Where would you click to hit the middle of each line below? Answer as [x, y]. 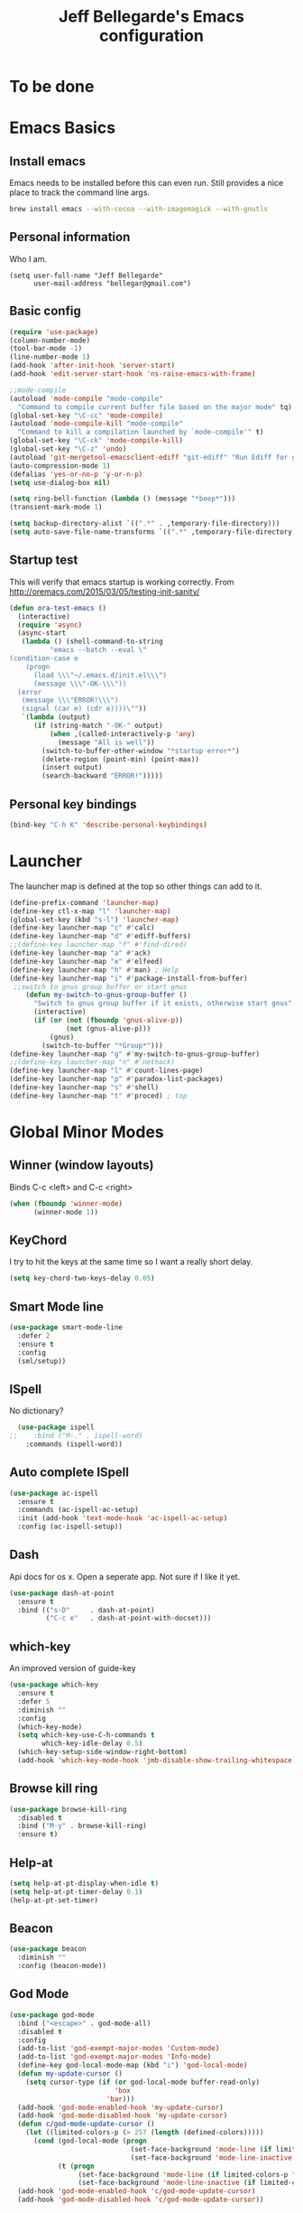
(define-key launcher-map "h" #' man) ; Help [94, 970]
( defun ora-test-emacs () [58, 608]
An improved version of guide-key [73, 1668]
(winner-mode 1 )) [66, 1212]
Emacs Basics [62, 128]
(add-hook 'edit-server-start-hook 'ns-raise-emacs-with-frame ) [133, 374]
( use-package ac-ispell [54, 1493]
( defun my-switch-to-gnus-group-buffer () [106, 995]
